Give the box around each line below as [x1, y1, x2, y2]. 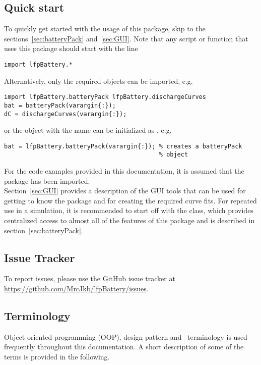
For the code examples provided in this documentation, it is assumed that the [4, 166, 244, 176]
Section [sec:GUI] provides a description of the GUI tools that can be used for [4, 185, 246, 196]
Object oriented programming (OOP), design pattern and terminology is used [4, 331, 247, 342]
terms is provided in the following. [4, 351, 110, 362]
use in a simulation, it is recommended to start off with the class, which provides [4, 205, 253, 216]
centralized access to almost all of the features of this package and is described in [4, 215, 255, 226]
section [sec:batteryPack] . [4, 225, 83, 235]
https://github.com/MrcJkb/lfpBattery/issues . [4, 283, 149, 294]
